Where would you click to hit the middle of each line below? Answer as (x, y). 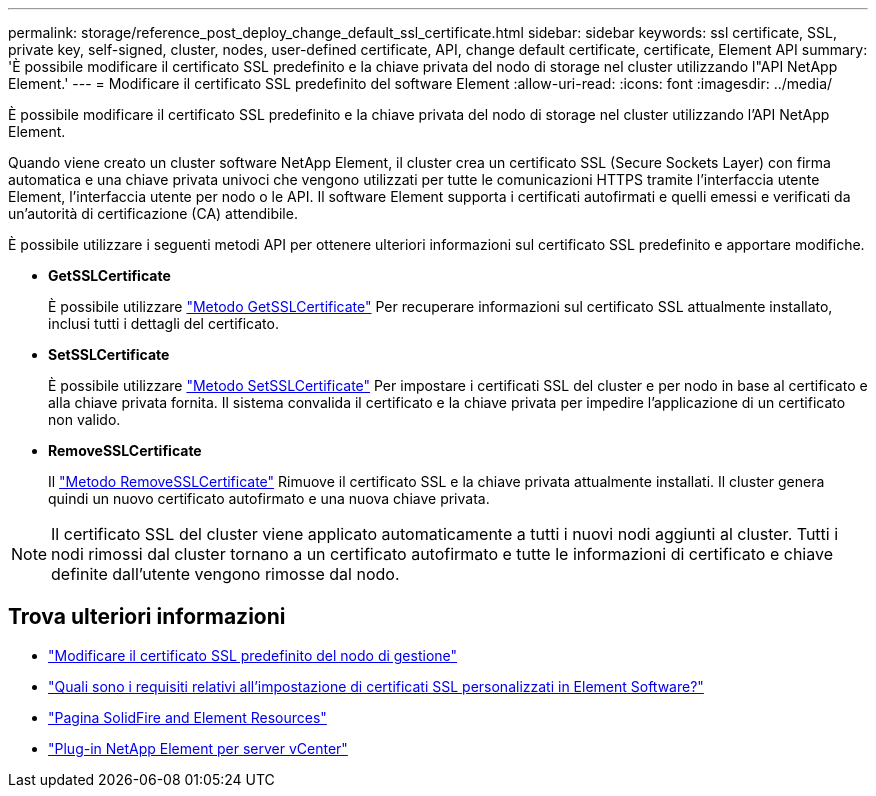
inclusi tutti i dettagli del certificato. (163, 323)
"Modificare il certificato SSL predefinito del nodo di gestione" (253, 655)
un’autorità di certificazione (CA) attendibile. (153, 213)
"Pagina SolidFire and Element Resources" (187, 717)
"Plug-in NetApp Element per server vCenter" (198, 748)
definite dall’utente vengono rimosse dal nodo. (225, 574)
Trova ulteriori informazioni (147, 617)
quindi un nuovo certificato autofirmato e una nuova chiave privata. (269, 498)
